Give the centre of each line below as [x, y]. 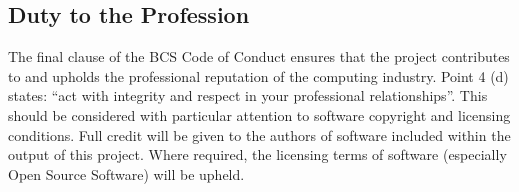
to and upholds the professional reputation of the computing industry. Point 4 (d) [258, 75]
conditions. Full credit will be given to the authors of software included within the [259, 134]
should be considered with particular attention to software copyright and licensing [259, 114]
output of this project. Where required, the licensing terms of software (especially [257, 154]
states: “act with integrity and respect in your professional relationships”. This [248, 95]
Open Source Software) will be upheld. [126, 173]
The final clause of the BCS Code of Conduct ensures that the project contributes [259, 56]
